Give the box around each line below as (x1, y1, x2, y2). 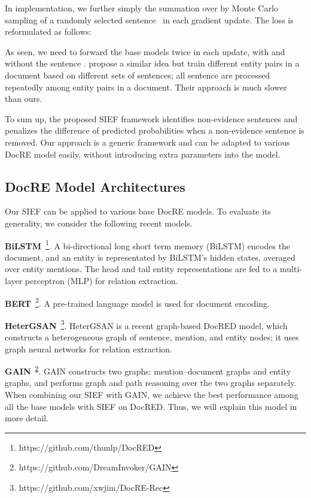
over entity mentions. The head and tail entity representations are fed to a (5, 262, 278, 275)
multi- (280, 262, 302, 275)
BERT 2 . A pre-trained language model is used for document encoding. (5, 295, 270, 309)
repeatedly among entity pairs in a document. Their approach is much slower (5, 80, 287, 93)
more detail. (5, 412, 49, 424)
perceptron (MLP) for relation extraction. (25, 274, 178, 286)
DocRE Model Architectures (5, 177, 185, 195)
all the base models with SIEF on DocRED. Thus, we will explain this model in (5, 400, 297, 412)
